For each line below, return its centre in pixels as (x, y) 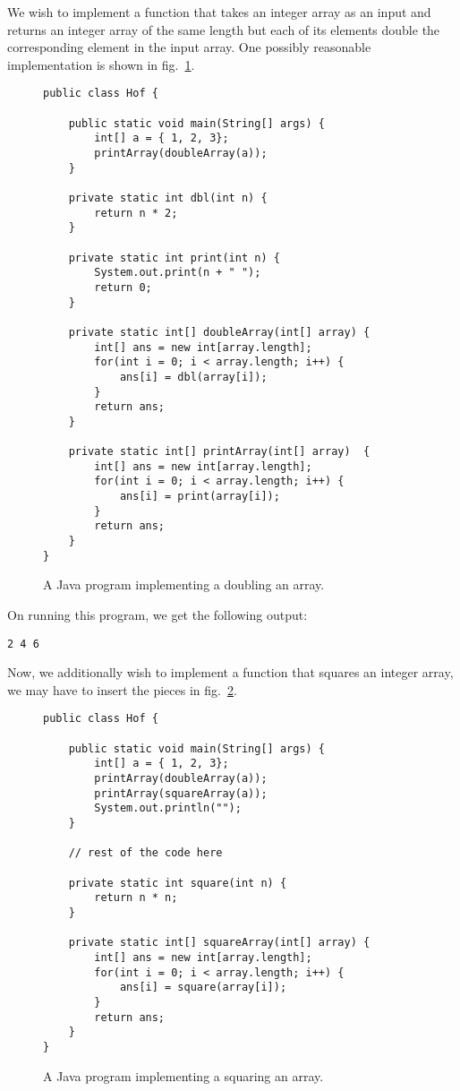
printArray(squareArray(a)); (181, 793)
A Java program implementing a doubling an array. (184, 584)
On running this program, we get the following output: (158, 614)
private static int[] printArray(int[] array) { (219, 452)
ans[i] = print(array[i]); (200, 497)
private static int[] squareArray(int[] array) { (219, 943)
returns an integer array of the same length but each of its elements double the (224, 29)
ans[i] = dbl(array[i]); (193, 377)
